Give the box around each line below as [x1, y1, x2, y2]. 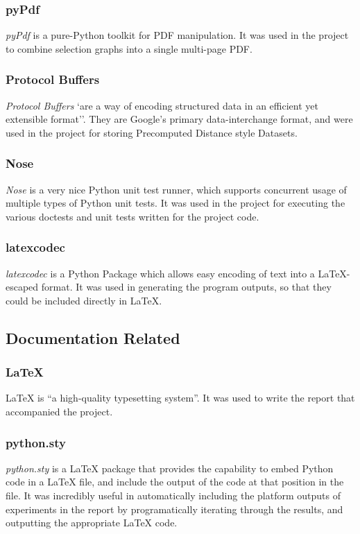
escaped [6, 279, 39, 294]
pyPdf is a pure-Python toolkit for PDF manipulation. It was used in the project [6, 28, 349, 42]
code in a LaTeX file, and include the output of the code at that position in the [6, 474, 344, 489]
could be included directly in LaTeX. [6, 293, 162, 307]
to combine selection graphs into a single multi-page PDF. [6, 41, 252, 55]
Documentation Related [6, 327, 180, 348]
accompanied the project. [6, 404, 113, 418]
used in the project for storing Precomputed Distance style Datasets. [6, 125, 298, 139]
